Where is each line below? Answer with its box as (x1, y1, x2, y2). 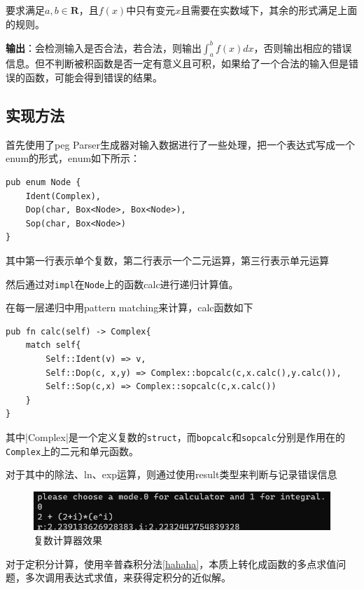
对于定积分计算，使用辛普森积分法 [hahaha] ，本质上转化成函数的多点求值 (6, 556, 337, 571)
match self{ (25, 340, 81, 351)
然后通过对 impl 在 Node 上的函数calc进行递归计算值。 (6, 276, 239, 291)
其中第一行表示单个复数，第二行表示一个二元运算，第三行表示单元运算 (6, 253, 329, 268)
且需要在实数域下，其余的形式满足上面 (181, 3, 358, 17)
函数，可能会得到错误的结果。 (24, 70, 162, 85)
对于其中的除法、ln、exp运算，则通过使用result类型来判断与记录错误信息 (6, 467, 337, 482)
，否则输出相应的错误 (253, 40, 352, 55)
